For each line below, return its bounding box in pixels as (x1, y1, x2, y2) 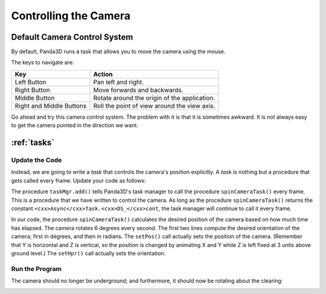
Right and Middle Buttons (14, 101, 87, 110)
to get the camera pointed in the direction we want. (11, 122, 139, 129)
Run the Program (11, 264, 62, 273)
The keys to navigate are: (11, 59, 74, 66)
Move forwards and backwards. (93, 86, 184, 94)
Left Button (14, 78, 46, 86)
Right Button (14, 86, 51, 94)
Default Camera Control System (11, 32, 133, 42)
